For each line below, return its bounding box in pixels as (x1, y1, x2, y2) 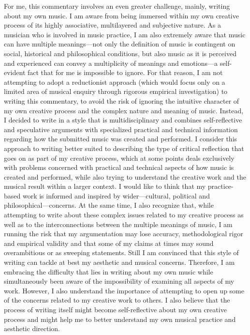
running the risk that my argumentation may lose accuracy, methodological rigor (4, 228, 243, 239)
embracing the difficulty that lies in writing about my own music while (4, 266, 213, 276)
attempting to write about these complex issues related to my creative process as (4, 210, 244, 220)
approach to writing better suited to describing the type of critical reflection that (4, 143, 244, 153)
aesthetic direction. (4, 323, 60, 334)
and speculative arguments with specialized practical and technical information (4, 124, 238, 134)
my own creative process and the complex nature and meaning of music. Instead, (4, 105, 244, 115)
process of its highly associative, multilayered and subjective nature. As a (4, 20, 221, 30)
